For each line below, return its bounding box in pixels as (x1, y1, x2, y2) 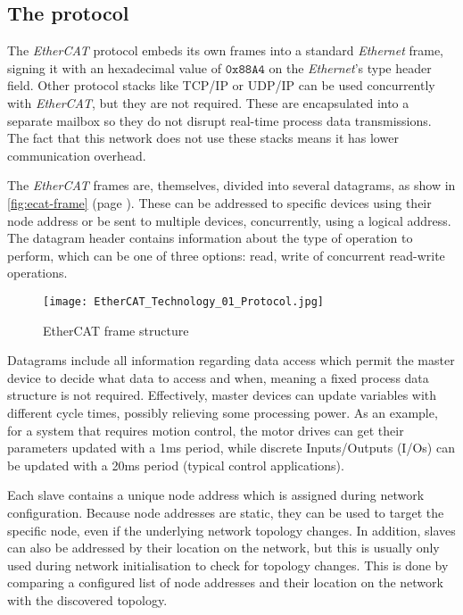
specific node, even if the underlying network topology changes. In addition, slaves (7, 520, 456, 539)
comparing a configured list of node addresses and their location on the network (7, 573, 443, 592)
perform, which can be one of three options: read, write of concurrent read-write (7, 245, 445, 264)
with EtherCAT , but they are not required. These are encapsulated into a (7, 93, 409, 112)
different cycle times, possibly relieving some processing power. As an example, (7, 403, 438, 421)
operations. (7, 263, 68, 282)
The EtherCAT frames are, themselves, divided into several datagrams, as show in (7, 176, 456, 195)
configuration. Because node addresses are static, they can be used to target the (7, 503, 444, 521)
